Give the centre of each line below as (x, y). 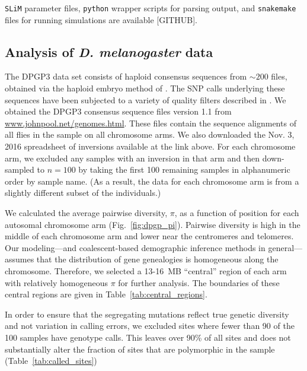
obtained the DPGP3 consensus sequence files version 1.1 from (118, 111)
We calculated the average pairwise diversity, (86, 212)
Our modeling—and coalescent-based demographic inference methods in (135, 247)
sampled (20, 169)
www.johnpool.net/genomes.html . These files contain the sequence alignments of (151, 123)
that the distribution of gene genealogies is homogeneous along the (157, 259)
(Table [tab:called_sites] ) (51, 361)
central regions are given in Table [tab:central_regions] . (106, 294)
